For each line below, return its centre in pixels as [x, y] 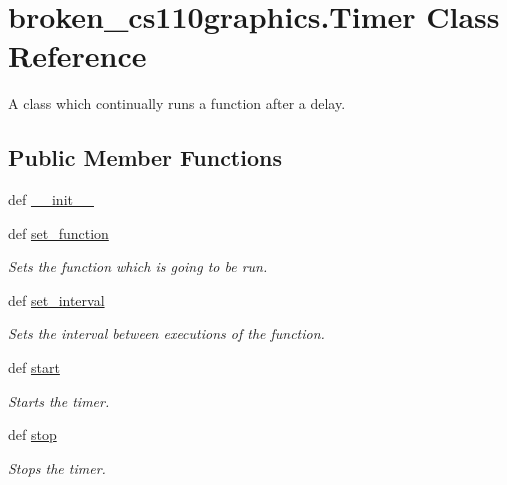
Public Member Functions [145, 157]
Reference [77, 55]
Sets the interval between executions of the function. [166, 333]
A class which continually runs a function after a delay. [177, 103]
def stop [32, 434]
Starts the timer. [59, 400]
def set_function [58, 232]
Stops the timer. [57, 467]
